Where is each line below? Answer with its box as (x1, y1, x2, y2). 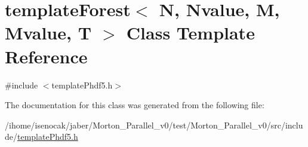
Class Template (126, 20, 255, 45)
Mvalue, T (5, 20, 92, 45)
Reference (5, 44, 88, 68)
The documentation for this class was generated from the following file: (5, 99, 264, 111)
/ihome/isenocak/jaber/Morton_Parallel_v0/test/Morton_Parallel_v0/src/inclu (5, 118, 303, 131)
